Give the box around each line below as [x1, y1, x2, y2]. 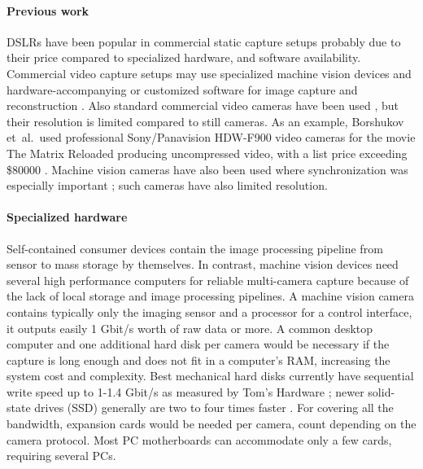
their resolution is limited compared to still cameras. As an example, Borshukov [7, 112, 404, 129]
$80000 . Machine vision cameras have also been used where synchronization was [7, 160, 408, 178]
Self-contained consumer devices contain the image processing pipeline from [7, 239, 383, 256]
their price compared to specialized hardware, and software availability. [7, 49, 361, 66]
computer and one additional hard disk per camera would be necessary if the [7, 335, 390, 353]
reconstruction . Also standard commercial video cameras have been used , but [7, 97, 399, 114]
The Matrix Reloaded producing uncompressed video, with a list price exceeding [7, 144, 408, 161]
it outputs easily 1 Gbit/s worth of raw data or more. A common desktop [7, 319, 373, 336]
